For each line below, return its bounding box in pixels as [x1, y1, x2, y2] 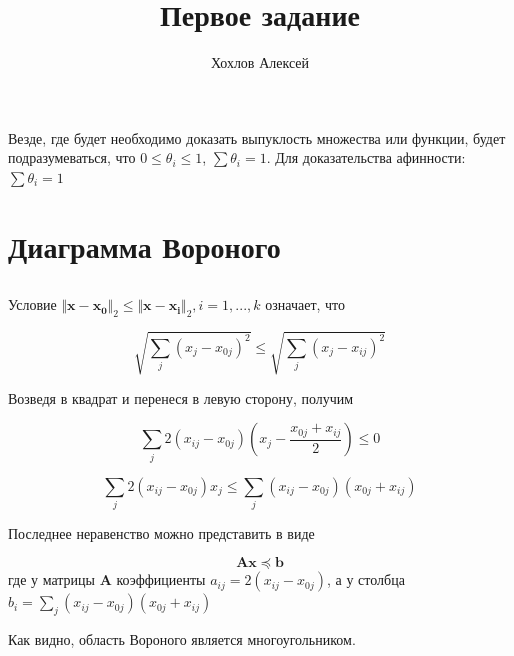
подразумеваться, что [8, 147, 136, 168]
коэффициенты [116, 569, 206, 590]
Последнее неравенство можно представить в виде [8, 522, 315, 543]
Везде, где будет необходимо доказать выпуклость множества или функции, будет [8, 127, 506, 148]
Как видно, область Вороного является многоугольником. [8, 629, 356, 650]
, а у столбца [326, 569, 405, 590]
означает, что [265, 294, 346, 315]
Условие [8, 294, 57, 315]
